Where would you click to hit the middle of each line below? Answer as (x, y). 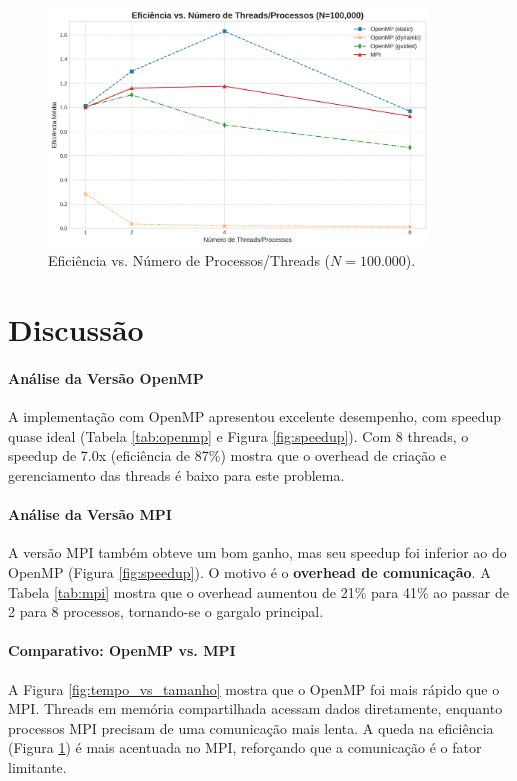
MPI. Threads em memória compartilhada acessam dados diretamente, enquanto (255, 708)
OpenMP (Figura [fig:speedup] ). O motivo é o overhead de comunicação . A (249, 571)
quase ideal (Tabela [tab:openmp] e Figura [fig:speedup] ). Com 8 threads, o (238, 435)
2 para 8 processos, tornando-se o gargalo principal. (166, 611)
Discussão (76, 329)
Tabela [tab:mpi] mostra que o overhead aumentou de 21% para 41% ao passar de (258, 591)
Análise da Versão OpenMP (106, 378)
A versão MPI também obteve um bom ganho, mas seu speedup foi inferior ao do (257, 552)
